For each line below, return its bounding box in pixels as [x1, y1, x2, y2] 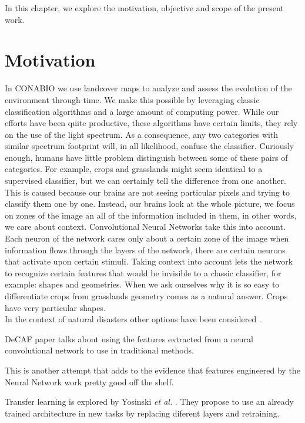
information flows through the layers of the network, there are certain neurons [5, 243, 286, 256]
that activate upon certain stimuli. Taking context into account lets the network [5, 255, 293, 267]
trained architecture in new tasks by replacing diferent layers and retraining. [5, 407, 280, 419]
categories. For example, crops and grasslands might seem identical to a [5, 163, 263, 175]
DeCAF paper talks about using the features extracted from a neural [5, 332, 253, 345]
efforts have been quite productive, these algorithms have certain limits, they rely [5, 117, 298, 129]
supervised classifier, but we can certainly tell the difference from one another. [5, 174, 286, 187]
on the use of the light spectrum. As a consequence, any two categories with [5, 128, 279, 140]
